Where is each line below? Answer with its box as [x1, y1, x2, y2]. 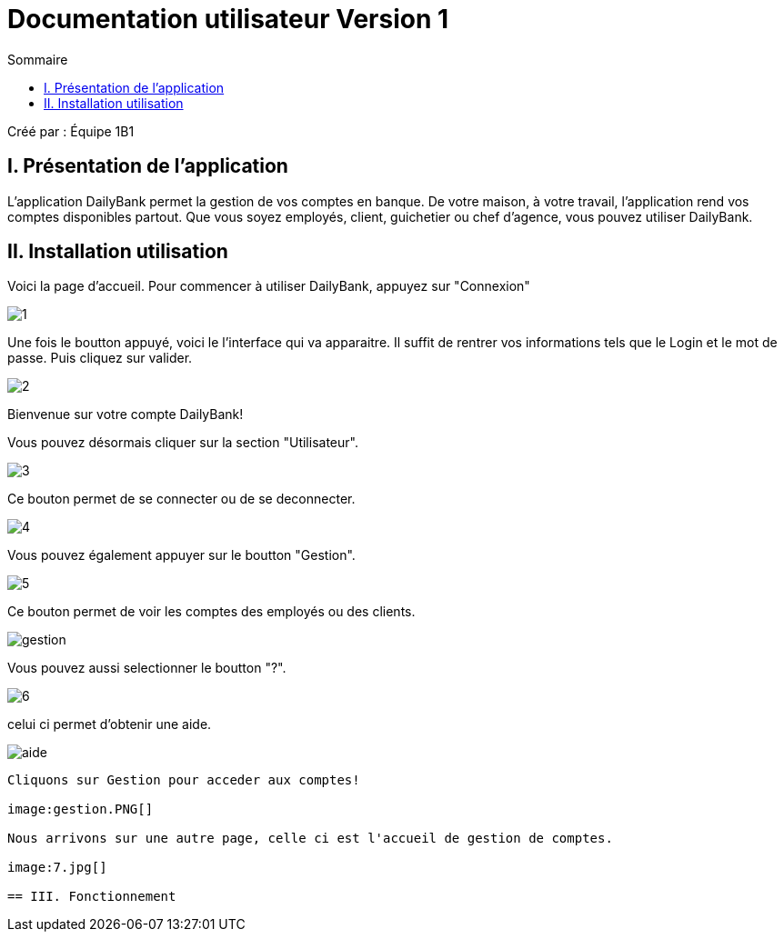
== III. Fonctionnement [7, 889, 176, 904]
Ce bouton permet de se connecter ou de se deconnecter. [7, 491, 356, 507]
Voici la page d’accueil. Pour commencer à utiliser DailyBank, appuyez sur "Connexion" [7, 278, 530, 295]
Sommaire [7, 51, 68, 67]
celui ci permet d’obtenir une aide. [7, 716, 212, 733]
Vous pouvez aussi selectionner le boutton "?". [7, 660, 286, 676]
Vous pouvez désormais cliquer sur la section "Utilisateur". [7, 435, 358, 451]
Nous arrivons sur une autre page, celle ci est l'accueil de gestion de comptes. [7, 831, 613, 846]
